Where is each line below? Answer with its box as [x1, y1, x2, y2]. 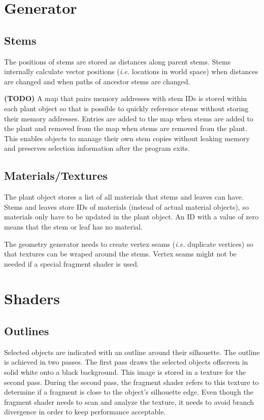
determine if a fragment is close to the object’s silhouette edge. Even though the [4, 386, 253, 397]
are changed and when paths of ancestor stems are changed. [4, 76, 190, 86]
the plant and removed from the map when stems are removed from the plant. [4, 123, 247, 134]
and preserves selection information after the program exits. [4, 143, 190, 153]
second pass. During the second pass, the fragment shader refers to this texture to [4, 376, 259, 387]
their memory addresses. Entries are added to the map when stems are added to [4, 113, 253, 123]
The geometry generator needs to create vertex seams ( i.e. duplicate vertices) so [4, 238, 253, 249]
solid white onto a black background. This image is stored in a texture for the [4, 367, 246, 377]
